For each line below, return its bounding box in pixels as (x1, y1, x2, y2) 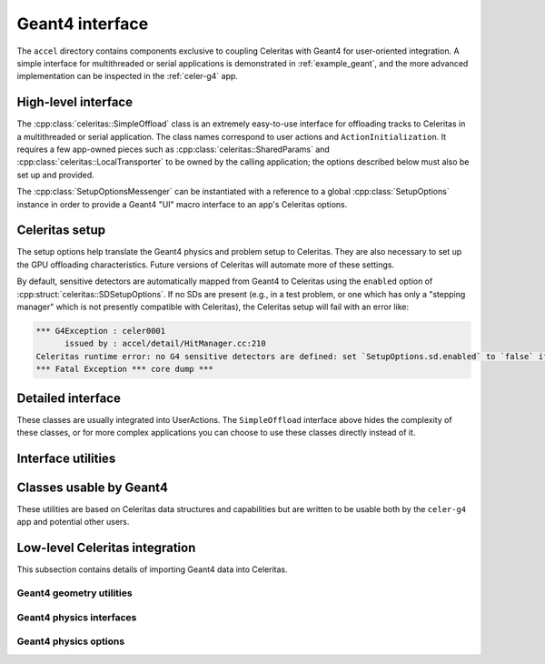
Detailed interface (16, 390, 122, 406)
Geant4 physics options (16, 635, 125, 648)
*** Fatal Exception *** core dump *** (35, 364, 213, 375)
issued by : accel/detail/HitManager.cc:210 (64, 338, 267, 349)
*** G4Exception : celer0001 (35, 326, 166, 337)
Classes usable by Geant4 (16, 479, 168, 495)
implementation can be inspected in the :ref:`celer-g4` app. (16, 71, 238, 82)
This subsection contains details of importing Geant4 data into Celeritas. (16, 564, 288, 575)
